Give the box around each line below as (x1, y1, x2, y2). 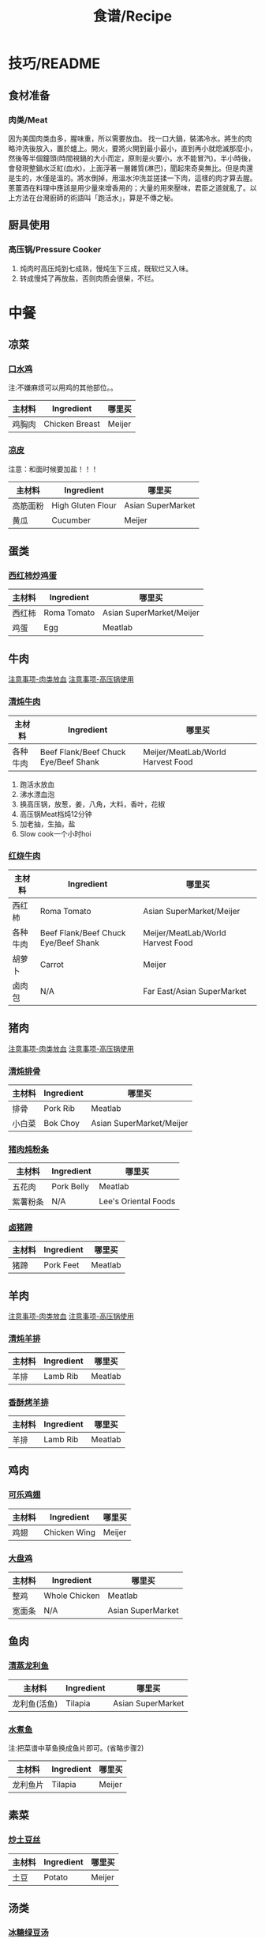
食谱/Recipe (93, 7, 172, 25)
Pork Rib (43, 1102, 76, 1113)
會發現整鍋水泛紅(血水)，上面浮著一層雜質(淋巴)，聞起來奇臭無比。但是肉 (8, 163, 247, 172)
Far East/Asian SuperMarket (143, 985, 247, 996)
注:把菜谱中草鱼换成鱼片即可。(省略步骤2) (8, 1743, 144, 1752)
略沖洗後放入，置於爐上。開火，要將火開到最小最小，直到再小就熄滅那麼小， (8, 143, 257, 153)
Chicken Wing (43, 1527, 96, 1538)
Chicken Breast (43, 418, 101, 429)
